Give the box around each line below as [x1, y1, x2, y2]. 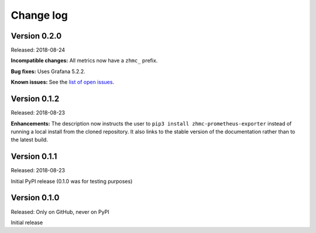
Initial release [11, 219, 43, 226]
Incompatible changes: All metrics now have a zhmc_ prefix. [11, 57, 158, 64]
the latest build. [11, 136, 48, 143]
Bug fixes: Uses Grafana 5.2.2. [11, 68, 86, 75]
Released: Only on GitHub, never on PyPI [11, 208, 109, 215]
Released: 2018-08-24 [11, 47, 66, 54]
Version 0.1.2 [11, 94, 60, 104]
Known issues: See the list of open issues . [11, 79, 114, 86]
